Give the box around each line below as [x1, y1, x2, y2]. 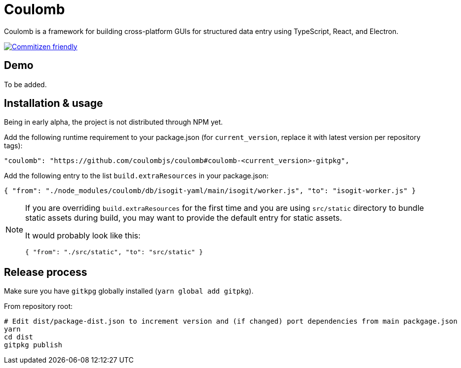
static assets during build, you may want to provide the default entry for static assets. [25, 213, 342, 223]
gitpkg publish [4, 341, 63, 349]
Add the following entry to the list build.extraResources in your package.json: [4, 171, 269, 180]
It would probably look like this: [25, 231, 141, 241]
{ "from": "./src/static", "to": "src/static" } [25, 248, 203, 256]
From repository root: [4, 302, 73, 311]
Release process [4, 266, 87, 278]
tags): [4, 141, 23, 150]
